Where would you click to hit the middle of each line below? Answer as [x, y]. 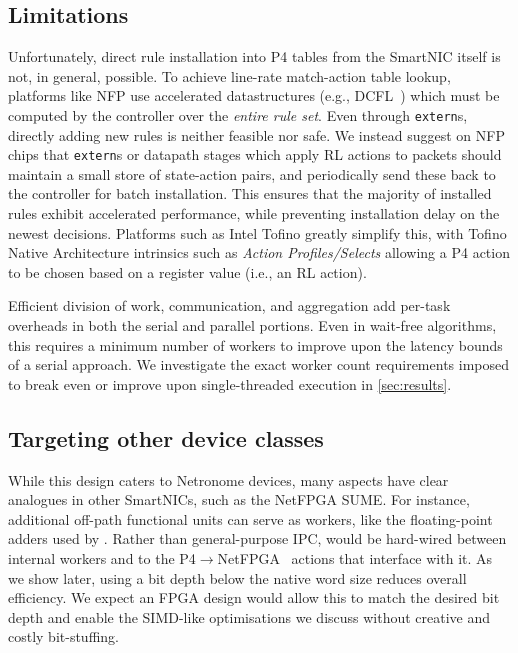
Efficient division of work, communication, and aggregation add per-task [229, 305]
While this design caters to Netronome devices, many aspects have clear [228, 479]
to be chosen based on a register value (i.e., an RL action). [187, 271]
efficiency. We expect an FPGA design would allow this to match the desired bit [254, 597]
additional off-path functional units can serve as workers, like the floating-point [250, 518]
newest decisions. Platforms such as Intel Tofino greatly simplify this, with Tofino [257, 232]
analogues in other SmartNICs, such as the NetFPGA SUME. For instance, [239, 499]
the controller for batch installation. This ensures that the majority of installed [250, 193]
